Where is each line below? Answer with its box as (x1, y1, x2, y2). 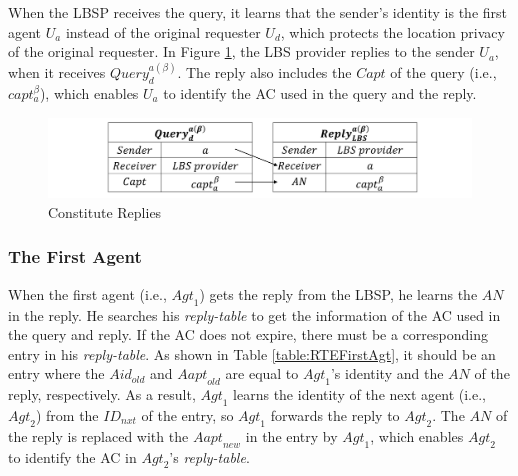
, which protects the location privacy (280, 21, 505, 42)
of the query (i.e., (390, 62, 497, 83)
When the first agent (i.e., (8, 283, 167, 304)
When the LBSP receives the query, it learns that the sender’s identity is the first (8, 2, 507, 22)
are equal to (225, 363, 299, 384)
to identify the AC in (8, 446, 137, 467)
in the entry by (245, 425, 338, 446)
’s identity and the (330, 363, 444, 384)
